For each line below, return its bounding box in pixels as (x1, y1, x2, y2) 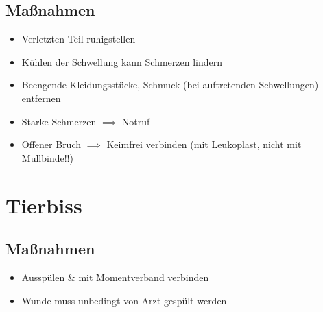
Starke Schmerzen (21, 114, 97, 128)
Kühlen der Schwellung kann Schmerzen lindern (21, 54, 223, 69)
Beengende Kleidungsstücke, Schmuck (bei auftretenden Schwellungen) (21, 77, 319, 92)
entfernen (21, 91, 61, 105)
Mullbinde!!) (21, 150, 73, 165)
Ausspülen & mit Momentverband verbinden (21, 269, 209, 284)
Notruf (121, 114, 150, 128)
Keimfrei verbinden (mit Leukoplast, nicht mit (106, 137, 302, 152)
